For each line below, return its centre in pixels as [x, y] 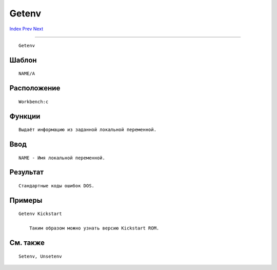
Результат [27, 172]
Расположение [35, 88]
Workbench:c [34, 102]
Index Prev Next [26, 29]
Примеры [26, 200]
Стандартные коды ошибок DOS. [57, 186]
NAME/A [27, 74]
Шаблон [23, 60]
